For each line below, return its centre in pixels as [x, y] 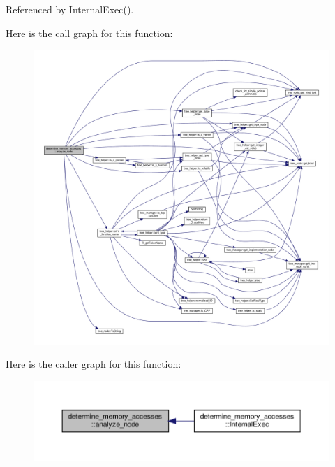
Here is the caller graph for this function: [94, 364]
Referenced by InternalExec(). [70, 9]
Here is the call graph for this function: [89, 33]
